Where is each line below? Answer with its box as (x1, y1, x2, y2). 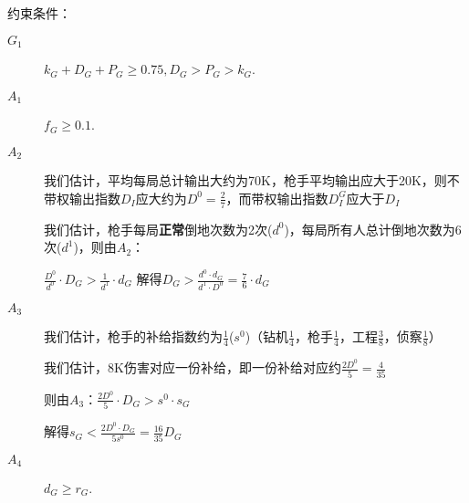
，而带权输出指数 (225, 188, 328, 207)
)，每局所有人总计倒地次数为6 (284, 219, 462, 238)
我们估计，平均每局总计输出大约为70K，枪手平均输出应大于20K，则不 (44, 171, 460, 190)
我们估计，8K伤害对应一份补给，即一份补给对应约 (44, 358, 341, 377)
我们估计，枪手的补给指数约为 (44, 327, 223, 346)
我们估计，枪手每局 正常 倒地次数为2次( (44, 219, 273, 238)
